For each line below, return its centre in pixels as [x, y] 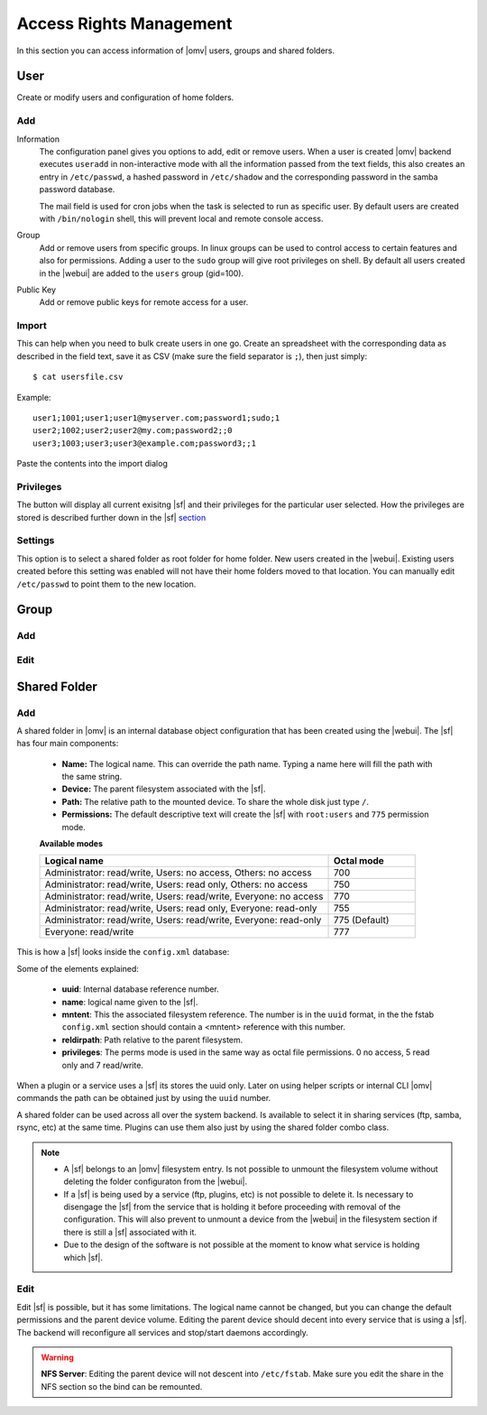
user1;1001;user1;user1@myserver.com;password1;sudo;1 [156, 418]
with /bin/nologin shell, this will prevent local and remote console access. [181, 218]
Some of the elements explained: [78, 968]
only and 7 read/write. [103, 1065]
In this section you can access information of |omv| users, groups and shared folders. [176, 51]
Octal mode [359, 861]
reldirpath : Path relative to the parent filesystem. [152, 1040]
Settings [36, 541]
